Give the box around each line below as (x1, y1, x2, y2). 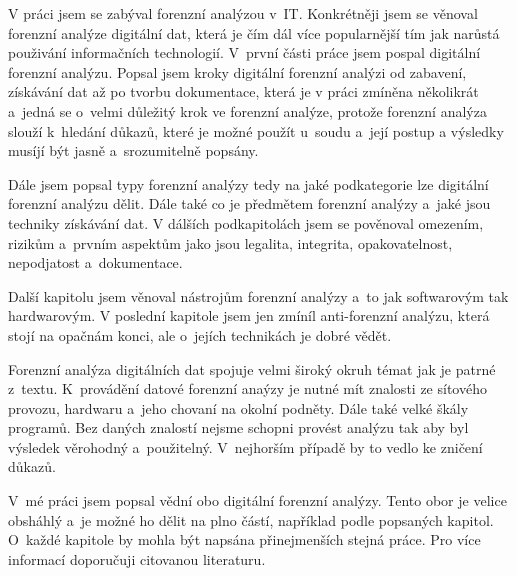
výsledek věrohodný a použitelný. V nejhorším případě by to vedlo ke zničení (8, 436, 483, 457)
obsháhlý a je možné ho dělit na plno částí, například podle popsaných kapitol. (8, 509, 494, 530)
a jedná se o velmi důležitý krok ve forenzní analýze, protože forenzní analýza (8, 100, 487, 121)
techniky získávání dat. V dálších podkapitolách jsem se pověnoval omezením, (8, 212, 484, 233)
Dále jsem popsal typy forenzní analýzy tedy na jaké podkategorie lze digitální (8, 173, 489, 194)
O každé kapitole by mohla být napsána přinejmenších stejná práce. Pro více (8, 529, 481, 550)
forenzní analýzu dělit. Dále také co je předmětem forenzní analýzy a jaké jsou (8, 193, 491, 214)
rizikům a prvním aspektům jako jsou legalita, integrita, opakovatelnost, (8, 232, 453, 253)
